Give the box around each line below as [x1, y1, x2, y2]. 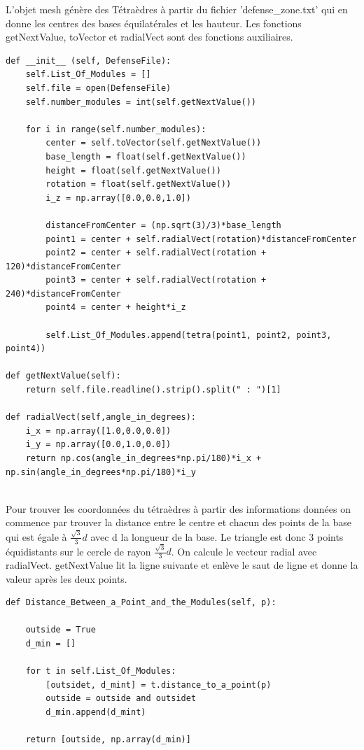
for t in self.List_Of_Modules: [25, 666, 176, 677]
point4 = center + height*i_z [45, 302, 186, 313]
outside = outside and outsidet [45, 693, 197, 704]
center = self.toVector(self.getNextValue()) [45, 138, 262, 148]
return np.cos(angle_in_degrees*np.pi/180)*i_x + [25, 453, 262, 463]
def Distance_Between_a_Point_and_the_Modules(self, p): [6, 597, 276, 608]
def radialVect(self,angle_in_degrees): [6, 412, 197, 423]
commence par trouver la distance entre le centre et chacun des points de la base [6, 515, 351, 530]
